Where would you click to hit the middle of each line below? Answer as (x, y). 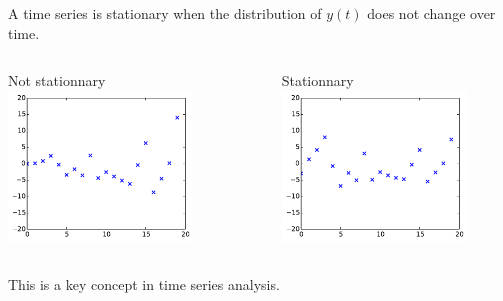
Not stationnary (57, 80)
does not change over (431, 13)
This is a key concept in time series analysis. (144, 283)
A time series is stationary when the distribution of (165, 13)
